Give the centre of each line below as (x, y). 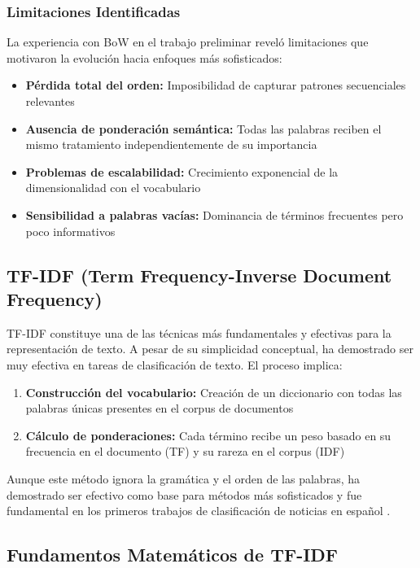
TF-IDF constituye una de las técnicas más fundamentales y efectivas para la (199, 332)
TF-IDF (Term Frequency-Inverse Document (199, 275)
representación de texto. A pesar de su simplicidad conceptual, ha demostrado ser (210, 349)
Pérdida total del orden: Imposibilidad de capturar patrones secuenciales (216, 85)
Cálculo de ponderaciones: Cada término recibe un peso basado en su (208, 435)
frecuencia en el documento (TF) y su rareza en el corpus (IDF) (185, 451)
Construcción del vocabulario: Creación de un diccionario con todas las (214, 392)
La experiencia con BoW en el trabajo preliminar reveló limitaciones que (188, 42)
